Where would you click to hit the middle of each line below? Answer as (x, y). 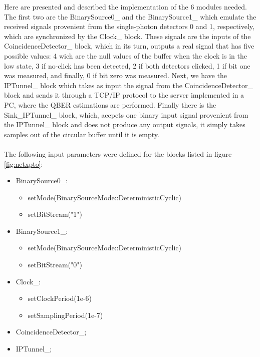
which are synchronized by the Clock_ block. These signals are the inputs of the (127, 36)
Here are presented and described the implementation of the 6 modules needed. (125, 7)
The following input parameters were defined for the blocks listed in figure (118, 153)
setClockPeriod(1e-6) (60, 298)
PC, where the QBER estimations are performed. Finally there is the (110, 104)
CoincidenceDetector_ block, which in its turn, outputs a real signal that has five (129, 46)
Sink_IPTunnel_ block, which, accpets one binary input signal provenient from (126, 114)
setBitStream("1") (55, 214)
